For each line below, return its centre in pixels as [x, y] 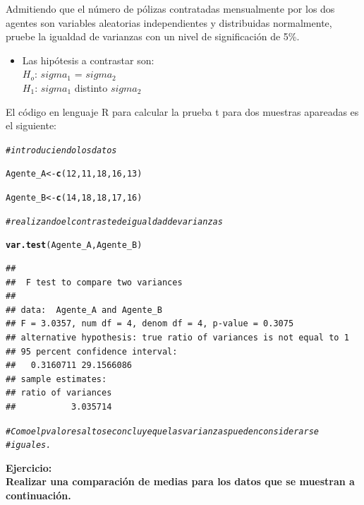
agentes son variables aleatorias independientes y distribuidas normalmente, [169, 22]
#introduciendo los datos [61, 150]
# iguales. [29, 445]
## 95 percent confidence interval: [92, 351]
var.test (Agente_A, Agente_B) [74, 245]
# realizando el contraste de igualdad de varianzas [114, 221]
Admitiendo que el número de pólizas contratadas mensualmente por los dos [170, 8]
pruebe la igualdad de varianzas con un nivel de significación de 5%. [153, 36]
